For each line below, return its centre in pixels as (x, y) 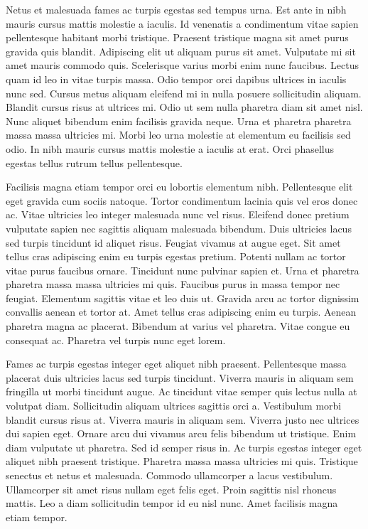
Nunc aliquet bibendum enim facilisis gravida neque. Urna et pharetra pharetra (179, 121)
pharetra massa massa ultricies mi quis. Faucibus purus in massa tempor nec (173, 284)
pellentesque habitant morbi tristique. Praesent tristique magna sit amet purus (177, 37)
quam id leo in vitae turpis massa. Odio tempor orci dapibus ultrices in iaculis (176, 79)
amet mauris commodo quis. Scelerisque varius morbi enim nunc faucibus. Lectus (183, 65)
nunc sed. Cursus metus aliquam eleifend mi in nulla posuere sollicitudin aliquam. (184, 93)
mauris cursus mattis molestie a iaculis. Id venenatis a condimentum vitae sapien (182, 23)
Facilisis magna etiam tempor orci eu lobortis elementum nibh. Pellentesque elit (179, 187)
